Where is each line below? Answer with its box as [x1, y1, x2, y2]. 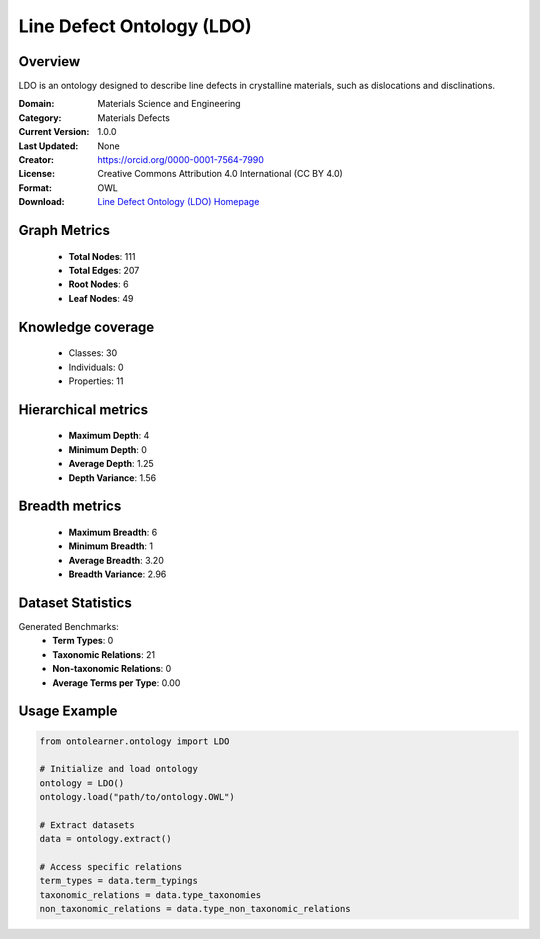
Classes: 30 [68, 347, 118, 359]
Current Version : [18, 126, 90, 138]
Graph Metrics [18, 222, 110, 239]
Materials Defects [97, 111, 170, 124]
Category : [18, 111, 62, 124]
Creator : [18, 154, 55, 166]
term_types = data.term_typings [39, 875, 199, 887]
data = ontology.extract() [39, 833, 172, 845]
